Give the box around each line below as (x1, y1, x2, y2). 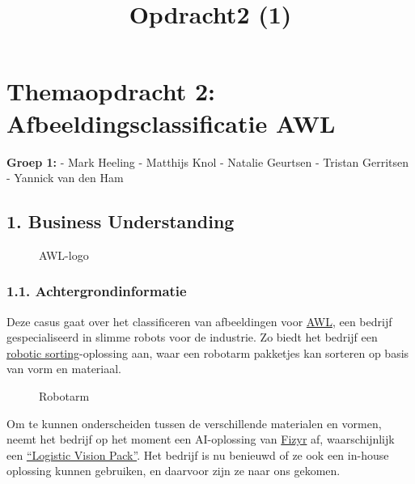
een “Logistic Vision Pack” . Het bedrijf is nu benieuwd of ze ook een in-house (6, 446, 389, 463)
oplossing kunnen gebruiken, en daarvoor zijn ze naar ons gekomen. (6, 462, 341, 479)
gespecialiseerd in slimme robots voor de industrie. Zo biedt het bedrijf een (6, 329, 378, 346)
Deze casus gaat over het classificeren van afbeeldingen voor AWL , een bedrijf (6, 312, 392, 329)
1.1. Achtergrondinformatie (6, 281, 187, 301)
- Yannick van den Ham (6, 169, 124, 186)
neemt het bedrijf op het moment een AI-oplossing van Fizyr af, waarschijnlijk (6, 431, 395, 448)
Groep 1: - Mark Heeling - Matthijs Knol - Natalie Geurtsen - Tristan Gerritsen (6, 153, 409, 170)
